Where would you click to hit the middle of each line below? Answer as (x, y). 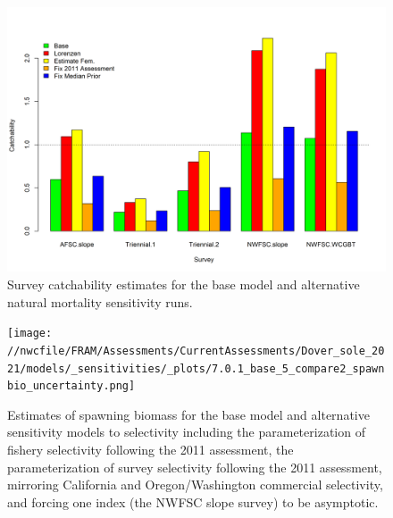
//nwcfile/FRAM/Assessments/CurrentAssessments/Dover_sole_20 (196, 351)
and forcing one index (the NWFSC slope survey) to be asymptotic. (193, 501)
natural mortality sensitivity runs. (100, 301)
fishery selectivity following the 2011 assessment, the (151, 450)
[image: (30, 334)
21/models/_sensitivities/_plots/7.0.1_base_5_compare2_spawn (196, 368)
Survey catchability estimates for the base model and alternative (184, 284)
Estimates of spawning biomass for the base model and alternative (188, 414)
